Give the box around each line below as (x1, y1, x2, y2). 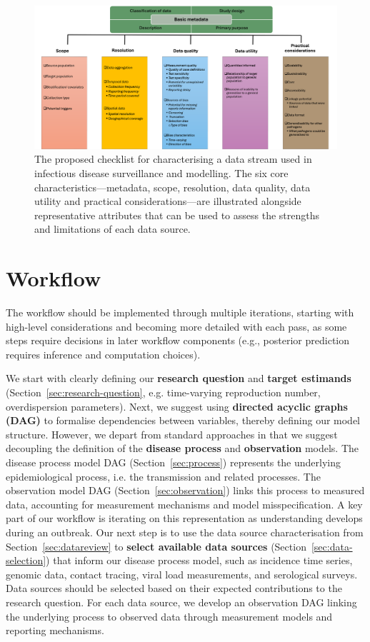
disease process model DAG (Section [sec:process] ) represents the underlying (6, 455, 341, 470)
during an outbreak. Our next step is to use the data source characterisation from (6, 525, 364, 539)
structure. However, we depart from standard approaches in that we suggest (6, 426, 338, 441)
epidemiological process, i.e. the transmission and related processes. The (6, 468, 321, 483)
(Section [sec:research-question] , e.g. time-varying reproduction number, (6, 385, 321, 400)
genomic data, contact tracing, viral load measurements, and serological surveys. (6, 566, 358, 581)
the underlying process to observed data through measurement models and (6, 608, 333, 623)
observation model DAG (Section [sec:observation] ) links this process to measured (6, 483, 365, 498)
